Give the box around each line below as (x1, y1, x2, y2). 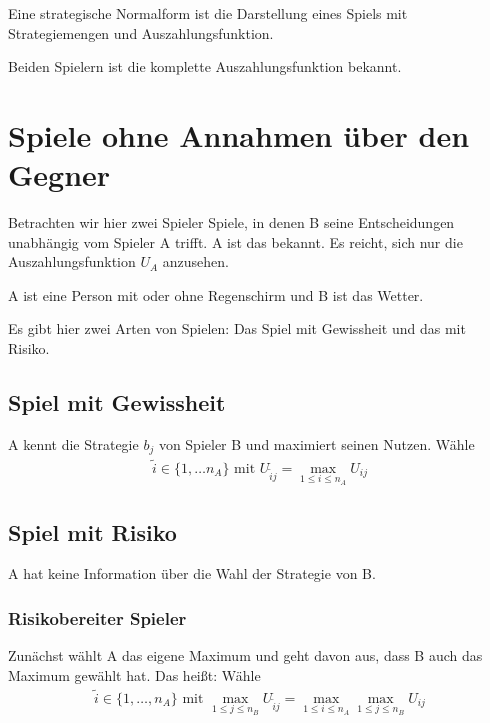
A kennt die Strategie (8, 433, 139, 454)
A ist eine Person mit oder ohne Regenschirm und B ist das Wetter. (8, 284, 424, 305)
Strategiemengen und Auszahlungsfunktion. (8, 22, 274, 43)
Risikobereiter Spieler (8, 605, 187, 630)
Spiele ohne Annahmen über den (8, 114, 470, 155)
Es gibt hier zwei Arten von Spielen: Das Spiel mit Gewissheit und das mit (8, 318, 466, 339)
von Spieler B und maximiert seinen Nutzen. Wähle (158, 433, 475, 454)
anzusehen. (162, 251, 229, 272)
